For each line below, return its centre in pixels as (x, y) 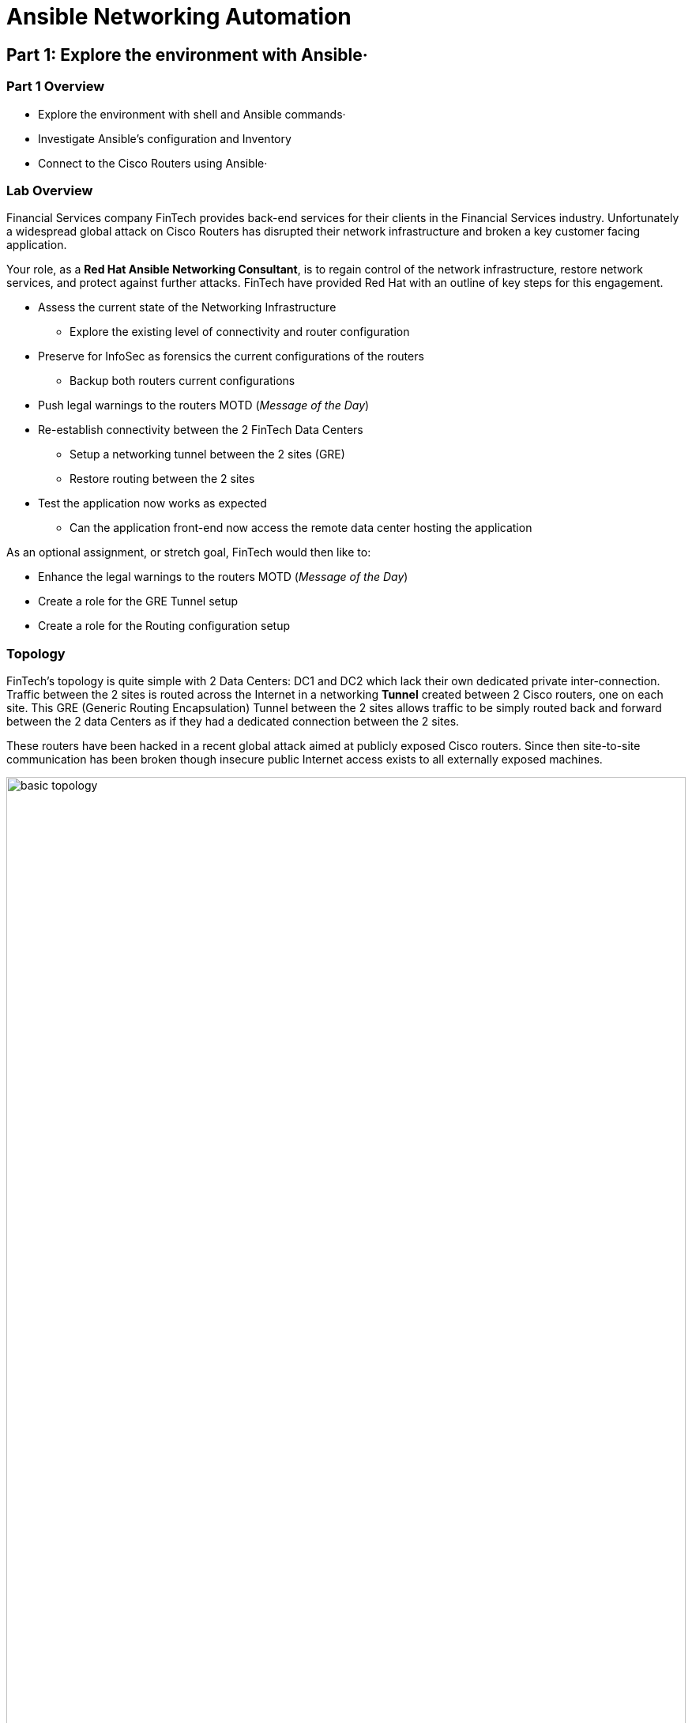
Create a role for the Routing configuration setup (164, 626)
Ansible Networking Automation (179, 17)
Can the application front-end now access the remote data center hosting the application (301, 528)
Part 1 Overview (56, 87)
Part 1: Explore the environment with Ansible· (187, 55)
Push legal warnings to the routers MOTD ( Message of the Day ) (204, 405)
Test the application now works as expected (152, 503)
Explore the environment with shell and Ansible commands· (192, 114)
